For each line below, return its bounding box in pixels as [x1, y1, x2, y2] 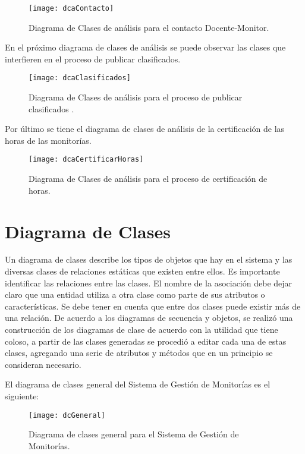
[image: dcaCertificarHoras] [29, 155, 144, 164]
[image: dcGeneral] [29, 411, 105, 420]
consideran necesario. [5, 358, 81, 370]
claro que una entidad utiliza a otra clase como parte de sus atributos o [5, 288, 265, 301]
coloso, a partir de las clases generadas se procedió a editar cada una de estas [5, 335, 287, 347]
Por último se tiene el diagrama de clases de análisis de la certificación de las [5, 122, 285, 135]
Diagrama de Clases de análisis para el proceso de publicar [29, 91, 243, 103]
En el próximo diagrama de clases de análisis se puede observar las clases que [5, 41, 286, 53]
